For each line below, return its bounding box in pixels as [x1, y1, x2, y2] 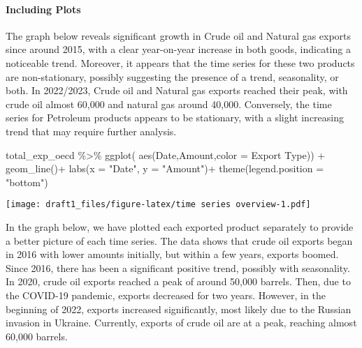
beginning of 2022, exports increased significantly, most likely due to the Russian [6, 301, 352, 316]
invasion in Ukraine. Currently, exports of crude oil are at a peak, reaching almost [6, 315, 357, 330]
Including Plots [6, 1, 81, 16]
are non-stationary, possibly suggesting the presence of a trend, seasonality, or [6, 69, 339, 84]
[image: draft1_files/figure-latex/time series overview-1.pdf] [6, 199, 311, 210]
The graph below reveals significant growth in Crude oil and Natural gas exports [6, 28, 352, 43]
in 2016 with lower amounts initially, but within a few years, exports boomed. [6, 247, 339, 262]
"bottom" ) [6, 174, 48, 189]
